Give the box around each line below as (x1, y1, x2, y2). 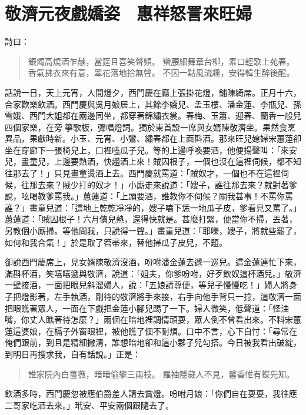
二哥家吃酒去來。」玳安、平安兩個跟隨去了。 (5, 399, 174, 411)
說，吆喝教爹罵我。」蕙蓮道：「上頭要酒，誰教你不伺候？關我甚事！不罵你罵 (5, 190, 293, 202)
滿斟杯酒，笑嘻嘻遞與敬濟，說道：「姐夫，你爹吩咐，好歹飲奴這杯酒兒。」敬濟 (5, 267, 301, 279)
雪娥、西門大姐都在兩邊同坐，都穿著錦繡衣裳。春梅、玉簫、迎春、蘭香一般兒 (5, 109, 301, 122)
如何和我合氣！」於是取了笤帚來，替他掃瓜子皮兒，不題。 (5, 236, 227, 248)
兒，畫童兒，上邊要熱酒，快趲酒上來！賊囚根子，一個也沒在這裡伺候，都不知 (5, 155, 301, 168)
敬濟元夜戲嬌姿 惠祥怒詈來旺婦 (5, 1, 252, 25)
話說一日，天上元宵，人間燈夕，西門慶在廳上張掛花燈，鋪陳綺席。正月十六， (5, 86, 301, 98)
